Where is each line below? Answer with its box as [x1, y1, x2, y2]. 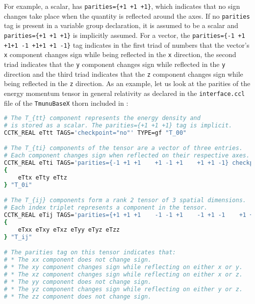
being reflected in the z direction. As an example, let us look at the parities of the [4, 78, 251, 89]
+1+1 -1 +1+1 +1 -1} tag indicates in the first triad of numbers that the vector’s [4, 39, 250, 50]
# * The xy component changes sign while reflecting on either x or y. [4, 264, 243, 271]
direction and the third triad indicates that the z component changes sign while [4, 68, 243, 79]
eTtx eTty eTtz [18, 174, 67, 181]
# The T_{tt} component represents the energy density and [4, 115, 201, 122]
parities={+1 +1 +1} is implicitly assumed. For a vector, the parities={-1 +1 [4, 30, 245, 40]
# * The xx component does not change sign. [4, 256, 152, 264]
